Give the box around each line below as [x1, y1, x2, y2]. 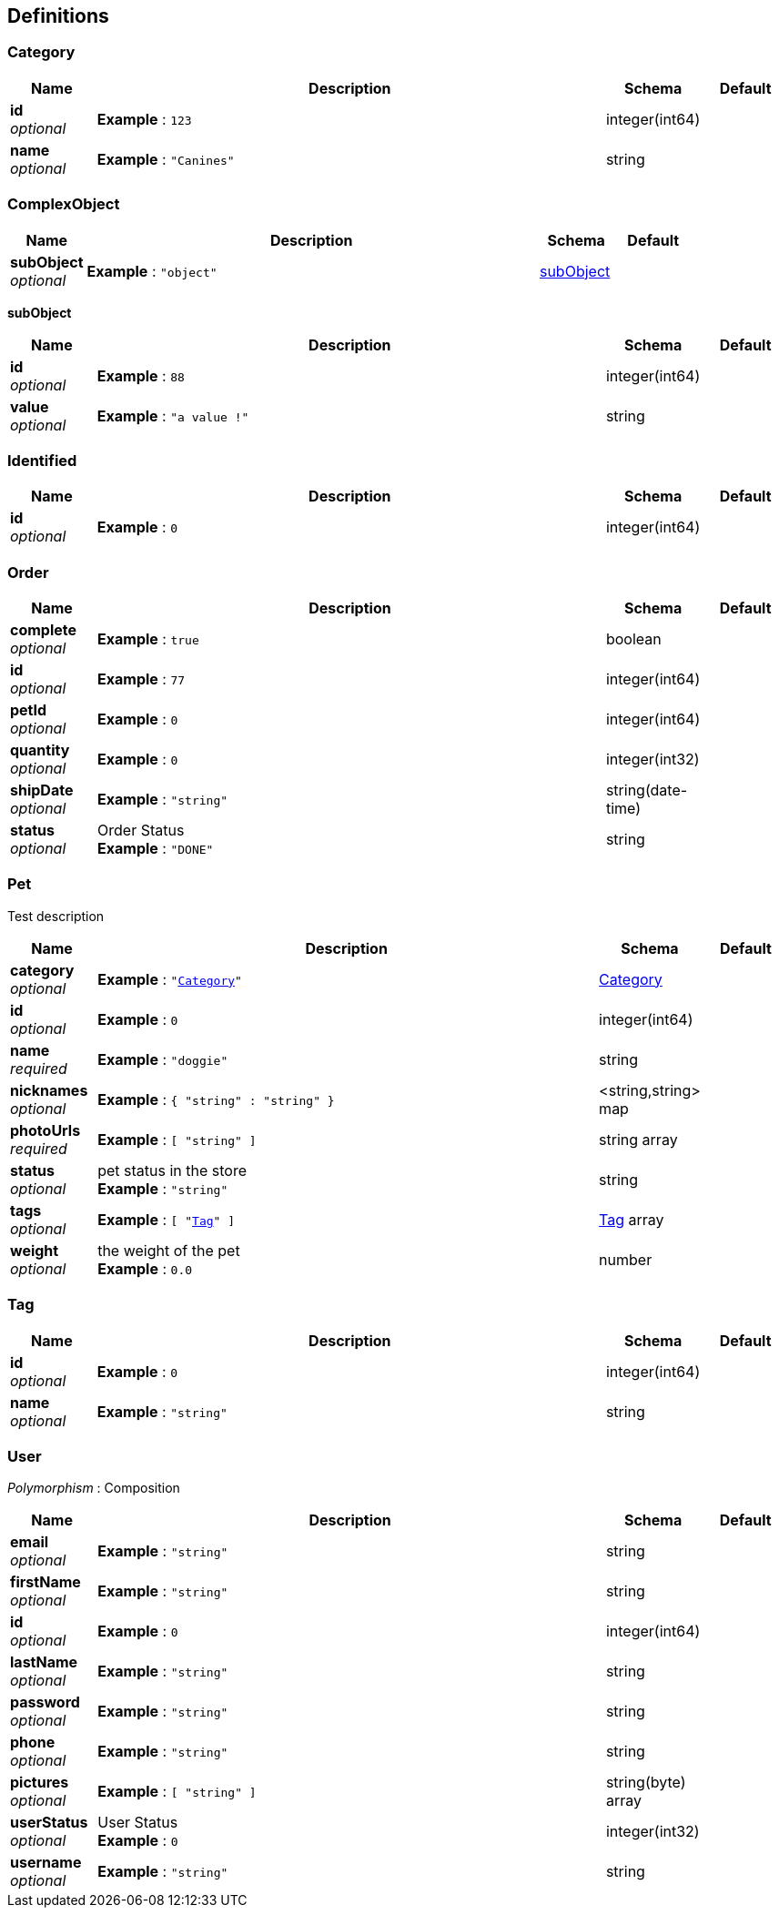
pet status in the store [97, 1160, 247, 1180]
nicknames [10, 1080, 88, 1099]
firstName [10, 1573, 81, 1592]
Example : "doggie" [97, 1049, 228, 1069]
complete [10, 621, 77, 640]
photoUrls [10, 1120, 81, 1140]
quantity [10, 741, 70, 760]
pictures [10, 1773, 69, 1792]
